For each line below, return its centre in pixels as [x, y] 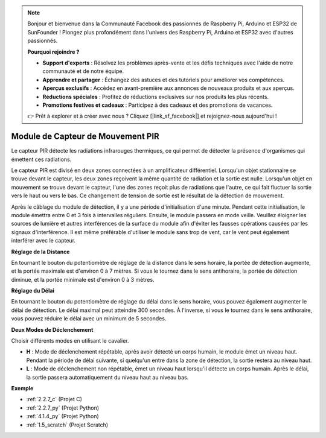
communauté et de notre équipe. [83, 71]
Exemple [22, 388]
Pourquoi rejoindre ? [53, 52]
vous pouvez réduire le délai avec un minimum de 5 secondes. [89, 319]
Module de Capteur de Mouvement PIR [85, 137]
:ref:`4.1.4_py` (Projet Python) [62, 416]
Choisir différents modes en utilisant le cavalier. [70, 341]
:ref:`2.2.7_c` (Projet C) [54, 399]
